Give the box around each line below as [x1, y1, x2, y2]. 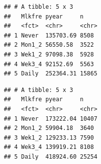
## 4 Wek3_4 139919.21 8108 [4, 144, 94, 151]
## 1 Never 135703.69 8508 [4, 32, 94, 39]
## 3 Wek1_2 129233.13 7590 [4, 134, 94, 141]
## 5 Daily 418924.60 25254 [4, 153, 98, 160]
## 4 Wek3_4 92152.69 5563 [4, 60, 94, 68]
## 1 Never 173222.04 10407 [4, 115, 98, 122]
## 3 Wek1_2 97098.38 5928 [4, 51, 94, 58]
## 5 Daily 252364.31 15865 [4, 70, 98, 77]
